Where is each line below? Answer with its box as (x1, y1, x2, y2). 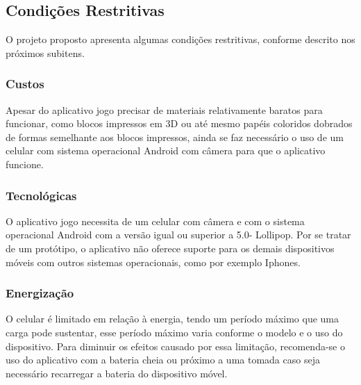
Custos (6, 75, 44, 92)
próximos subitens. (6, 45, 85, 60)
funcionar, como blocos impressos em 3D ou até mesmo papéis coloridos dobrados (6, 116, 353, 131)
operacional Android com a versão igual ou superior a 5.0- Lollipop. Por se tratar (6, 227, 351, 242)
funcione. (6, 156, 44, 171)
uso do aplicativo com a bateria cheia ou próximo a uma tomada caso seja (6, 352, 320, 367)
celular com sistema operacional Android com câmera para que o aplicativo (6, 143, 326, 158)
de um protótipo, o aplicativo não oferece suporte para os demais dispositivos (6, 240, 335, 255)
